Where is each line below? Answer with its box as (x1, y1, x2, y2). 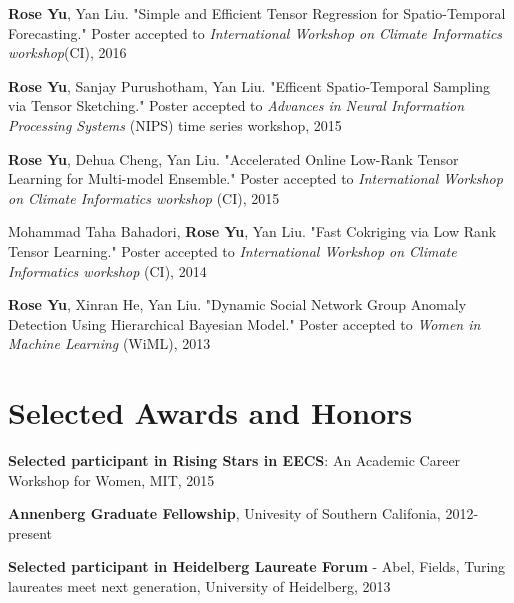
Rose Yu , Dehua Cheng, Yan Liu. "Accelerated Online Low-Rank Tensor (8, 148, 459, 169)
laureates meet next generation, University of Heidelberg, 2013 (8, 576, 391, 596)
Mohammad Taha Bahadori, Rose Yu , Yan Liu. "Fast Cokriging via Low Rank (8, 221, 497, 242)
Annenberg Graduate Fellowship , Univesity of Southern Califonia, (8, 503, 441, 524)
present (8, 522, 53, 543)
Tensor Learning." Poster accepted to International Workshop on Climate (8, 240, 457, 261)
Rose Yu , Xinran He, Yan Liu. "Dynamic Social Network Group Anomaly (8, 294, 467, 315)
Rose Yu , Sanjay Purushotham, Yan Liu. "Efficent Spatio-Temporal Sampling (8, 75, 490, 96)
